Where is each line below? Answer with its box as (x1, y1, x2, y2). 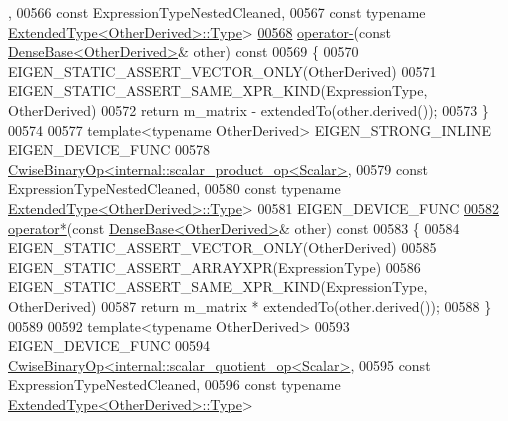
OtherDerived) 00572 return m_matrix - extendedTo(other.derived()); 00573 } (8, 99, 489, 120)
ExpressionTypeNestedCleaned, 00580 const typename (8, 178, 341, 199)
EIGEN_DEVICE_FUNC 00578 (8, 139, 210, 160)
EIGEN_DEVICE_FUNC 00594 (8, 335, 210, 356)
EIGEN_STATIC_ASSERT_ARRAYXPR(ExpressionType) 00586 (8, 256, 421, 277)
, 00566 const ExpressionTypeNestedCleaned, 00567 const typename (8, 2, 426, 22)
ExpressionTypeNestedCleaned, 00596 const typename (8, 374, 341, 395)
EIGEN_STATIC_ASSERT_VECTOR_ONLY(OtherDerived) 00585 (8, 237, 437, 258)
